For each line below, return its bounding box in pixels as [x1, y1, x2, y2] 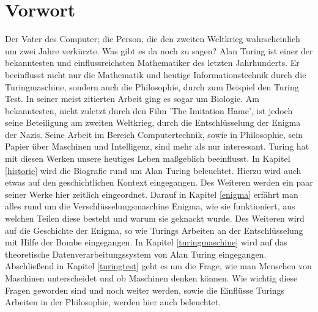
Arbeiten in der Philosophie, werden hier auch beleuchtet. [5, 296, 221, 308]
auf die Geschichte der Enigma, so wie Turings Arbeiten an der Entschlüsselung [5, 223, 303, 236]
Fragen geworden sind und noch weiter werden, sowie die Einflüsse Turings [5, 283, 285, 296]
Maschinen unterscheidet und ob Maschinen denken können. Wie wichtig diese [5, 272, 298, 284]
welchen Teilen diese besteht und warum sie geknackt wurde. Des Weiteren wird [5, 212, 305, 225]
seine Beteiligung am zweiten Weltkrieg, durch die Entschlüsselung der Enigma [5, 116, 301, 129]
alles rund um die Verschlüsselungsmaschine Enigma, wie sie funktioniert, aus [5, 200, 295, 212]
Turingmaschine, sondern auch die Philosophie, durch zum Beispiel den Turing [5, 80, 299, 93]
